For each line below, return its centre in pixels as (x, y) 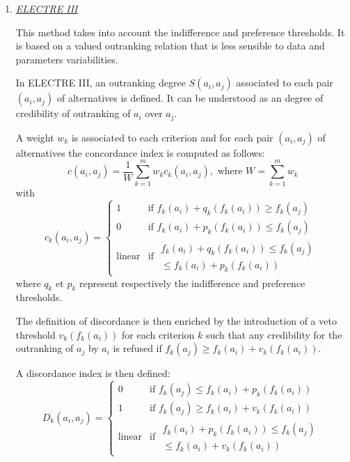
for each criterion (158, 334)
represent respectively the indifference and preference (192, 283)
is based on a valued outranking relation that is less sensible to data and (170, 46)
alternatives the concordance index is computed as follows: (140, 152)
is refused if (137, 348)
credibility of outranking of (73, 113)
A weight (35, 137)
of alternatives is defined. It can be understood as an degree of (190, 98)
